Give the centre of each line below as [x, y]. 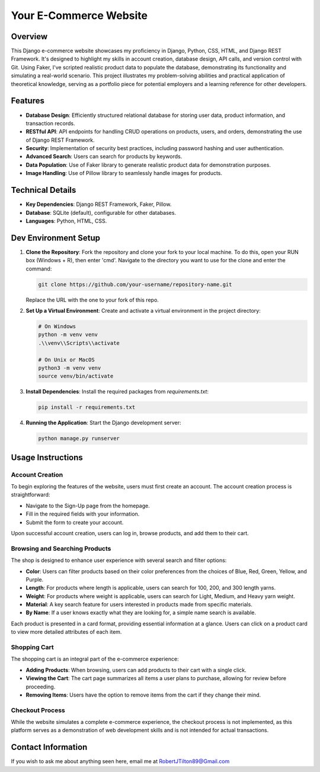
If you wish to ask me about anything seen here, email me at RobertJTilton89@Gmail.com [120, 761]
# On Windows [57, 326]
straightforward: [31, 495]
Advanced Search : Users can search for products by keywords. [104, 157]
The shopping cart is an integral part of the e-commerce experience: [95, 659]
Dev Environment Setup [56, 238]
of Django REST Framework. [60, 140]
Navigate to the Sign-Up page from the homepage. [88, 506]
